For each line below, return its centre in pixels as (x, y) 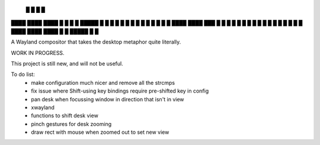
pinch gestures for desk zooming (71, 124)
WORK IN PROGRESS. (38, 52)
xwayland (43, 107)
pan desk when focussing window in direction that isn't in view (108, 99)
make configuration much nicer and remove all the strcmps (103, 83)
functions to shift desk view (65, 116)
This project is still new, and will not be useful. (67, 63)
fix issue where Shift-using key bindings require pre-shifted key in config (120, 91)
